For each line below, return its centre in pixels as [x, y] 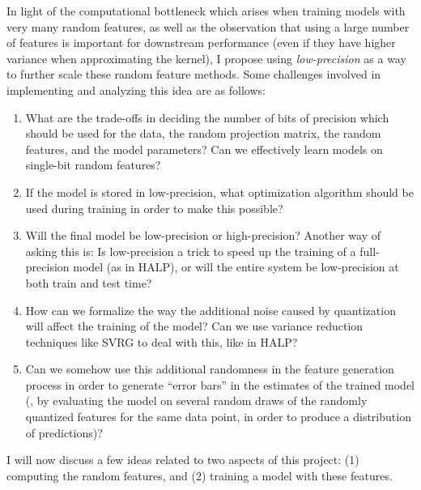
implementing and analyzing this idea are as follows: [136, 89]
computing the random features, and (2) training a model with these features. [200, 475]
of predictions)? [64, 432]
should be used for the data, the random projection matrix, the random [203, 133]
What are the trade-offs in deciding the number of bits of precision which [207, 117]
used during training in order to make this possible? [154, 208]
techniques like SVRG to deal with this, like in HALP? [162, 341]
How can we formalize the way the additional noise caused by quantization [210, 310]
